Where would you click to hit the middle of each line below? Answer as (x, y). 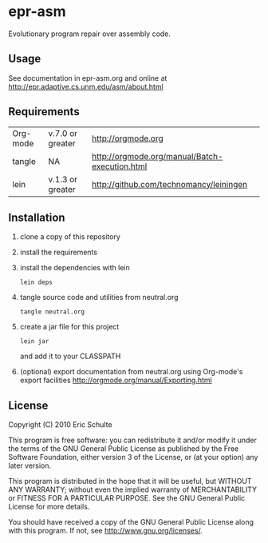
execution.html (119, 166)
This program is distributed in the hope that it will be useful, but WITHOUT (130, 481)
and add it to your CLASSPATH (70, 356)
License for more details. (49, 507)
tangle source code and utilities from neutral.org (99, 297)
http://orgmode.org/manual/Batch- (157, 156)
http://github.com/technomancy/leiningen (169, 184)
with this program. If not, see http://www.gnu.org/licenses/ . (106, 531)
